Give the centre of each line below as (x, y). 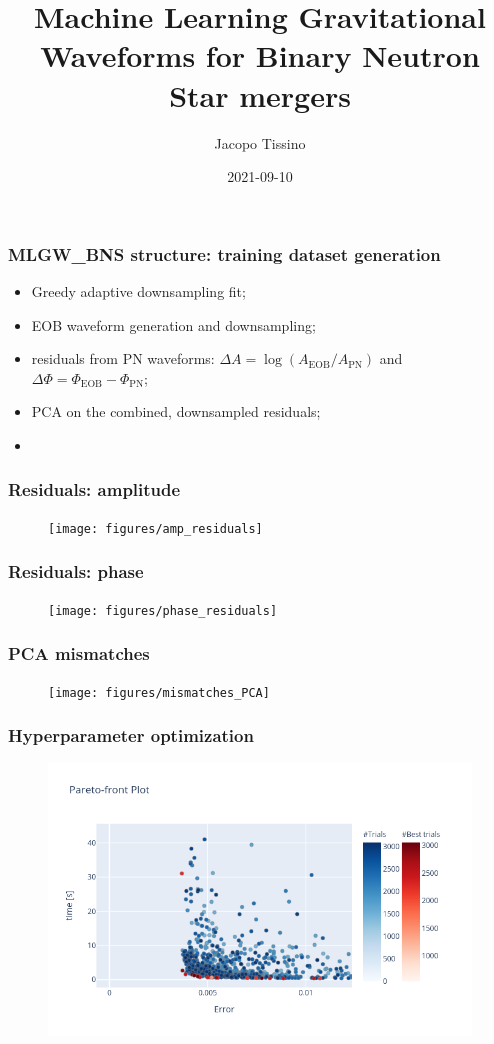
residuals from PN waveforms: (123, 358)
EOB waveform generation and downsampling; (173, 324)
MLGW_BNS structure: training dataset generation (224, 253)
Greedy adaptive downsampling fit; (138, 290)
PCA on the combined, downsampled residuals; (176, 411)
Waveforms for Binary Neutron (260, 55)
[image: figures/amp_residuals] (155, 528)
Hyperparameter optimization (131, 735)
